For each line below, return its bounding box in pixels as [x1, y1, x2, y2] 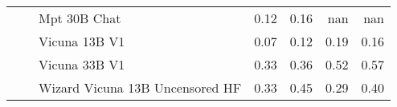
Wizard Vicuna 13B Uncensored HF [39, 78, 242, 97]
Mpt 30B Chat [39, 9, 121, 27]
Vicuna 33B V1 [39, 55, 125, 73]
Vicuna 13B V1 [39, 32, 125, 50]
